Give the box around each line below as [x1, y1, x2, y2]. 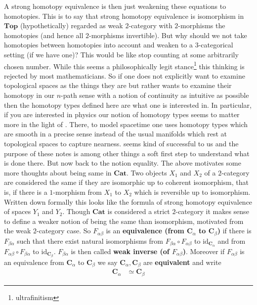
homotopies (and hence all [4, 30, 84, 40]
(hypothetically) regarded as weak [20, 20, 123, 31]
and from [217, 235, 246, 246]
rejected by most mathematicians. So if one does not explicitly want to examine [4, 70, 245, 81]
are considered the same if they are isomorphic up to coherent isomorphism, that [4, 177, 249, 187]
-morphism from [53, 186, 102, 197]
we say [97, 257, 118, 267]
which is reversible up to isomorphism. [134, 186, 251, 197]
